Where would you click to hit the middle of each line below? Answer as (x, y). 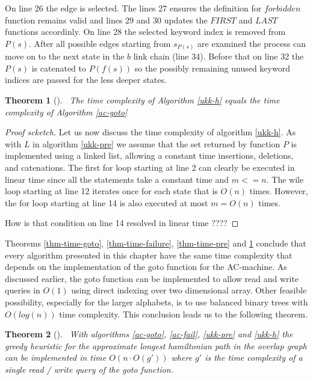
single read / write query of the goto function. (89, 369)
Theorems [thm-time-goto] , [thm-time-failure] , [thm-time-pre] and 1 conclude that (156, 243)
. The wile (285, 179)
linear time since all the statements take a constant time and (117, 179)
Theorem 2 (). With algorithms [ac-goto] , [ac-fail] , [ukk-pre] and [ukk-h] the (149, 334)
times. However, (279, 191)
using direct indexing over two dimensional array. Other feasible (189, 290)
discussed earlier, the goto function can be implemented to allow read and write (152, 278)
